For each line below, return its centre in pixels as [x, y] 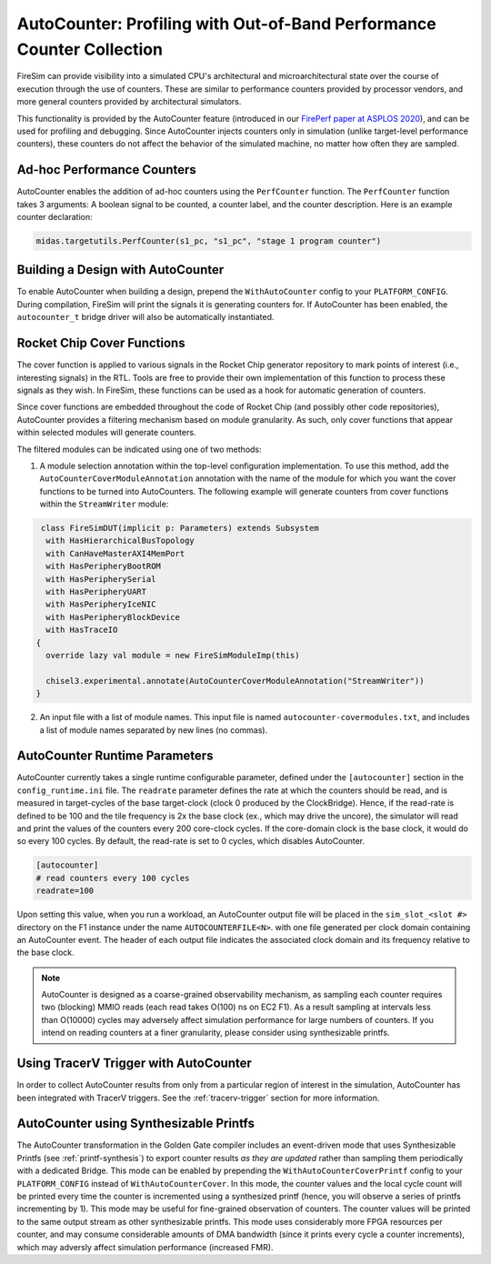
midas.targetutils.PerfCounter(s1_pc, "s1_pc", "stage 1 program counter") [209, 241]
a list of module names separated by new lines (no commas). [154, 730]
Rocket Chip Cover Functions [101, 343]
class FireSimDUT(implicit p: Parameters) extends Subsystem [180, 528]
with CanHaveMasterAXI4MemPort [115, 553]
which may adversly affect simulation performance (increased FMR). [145, 1247]
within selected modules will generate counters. [106, 433]
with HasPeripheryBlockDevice [113, 617]
